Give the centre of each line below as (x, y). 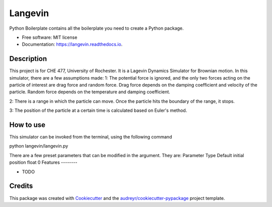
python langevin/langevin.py (39, 146)
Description (28, 59)
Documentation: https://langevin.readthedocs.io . (72, 44)
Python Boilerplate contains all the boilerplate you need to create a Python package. (96, 28)
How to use (27, 125)
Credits (21, 186)
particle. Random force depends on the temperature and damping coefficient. (90, 92)
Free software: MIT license (50, 37)
